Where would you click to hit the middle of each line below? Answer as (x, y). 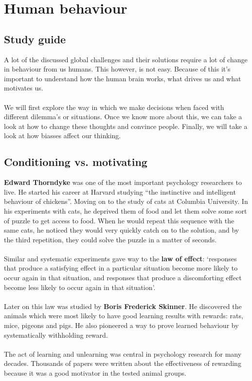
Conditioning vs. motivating (76, 162)
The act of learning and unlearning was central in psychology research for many (123, 354)
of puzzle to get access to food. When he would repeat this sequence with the (119, 220)
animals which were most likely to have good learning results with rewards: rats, (124, 316)
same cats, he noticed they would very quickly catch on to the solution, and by (122, 230)
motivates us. (24, 88)
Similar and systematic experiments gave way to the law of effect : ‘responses (120, 258)
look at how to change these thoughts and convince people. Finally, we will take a (126, 126)
